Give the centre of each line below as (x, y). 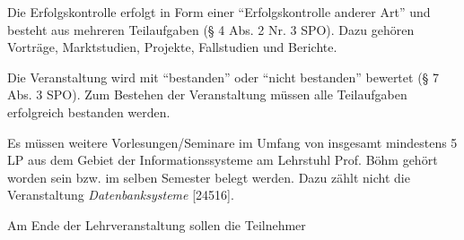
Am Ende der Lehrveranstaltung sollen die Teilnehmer (157, 224)
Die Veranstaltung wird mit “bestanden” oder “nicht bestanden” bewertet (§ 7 (223, 77)
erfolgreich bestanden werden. (89, 111)
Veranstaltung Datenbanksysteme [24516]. (121, 195)
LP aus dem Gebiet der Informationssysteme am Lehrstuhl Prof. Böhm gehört (223, 160)
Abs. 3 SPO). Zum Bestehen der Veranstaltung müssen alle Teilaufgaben (207, 94)
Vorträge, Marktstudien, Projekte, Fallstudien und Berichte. (172, 47)
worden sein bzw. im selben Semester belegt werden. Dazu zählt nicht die (209, 177)
